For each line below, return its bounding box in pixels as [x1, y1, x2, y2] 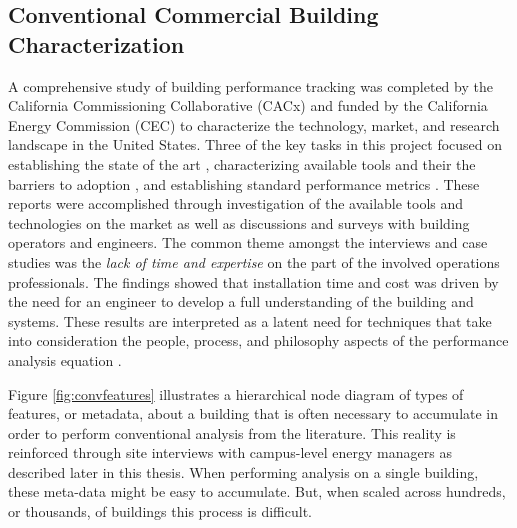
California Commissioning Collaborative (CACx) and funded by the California [8, 95, 488, 116]
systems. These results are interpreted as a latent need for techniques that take [8, 310, 492, 331]
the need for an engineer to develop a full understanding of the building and [8, 291, 474, 312]
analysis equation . [8, 349, 122, 370]
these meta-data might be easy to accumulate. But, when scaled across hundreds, [8, 481, 506, 502]
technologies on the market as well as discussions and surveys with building [8, 212, 470, 233]
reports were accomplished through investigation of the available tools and [8, 193, 464, 214]
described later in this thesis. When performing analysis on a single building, [8, 461, 479, 482]
